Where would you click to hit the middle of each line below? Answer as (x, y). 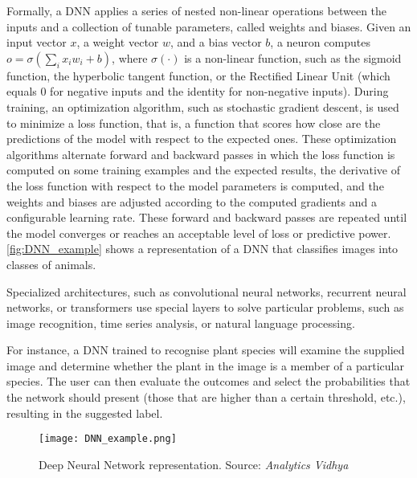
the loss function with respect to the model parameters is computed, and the (195, 185)
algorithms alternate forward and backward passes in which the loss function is (201, 154)
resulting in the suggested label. (85, 413)
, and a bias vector (216, 42)
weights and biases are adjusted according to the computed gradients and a (192, 201)
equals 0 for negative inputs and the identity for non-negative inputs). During (198, 91)
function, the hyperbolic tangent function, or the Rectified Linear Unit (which (198, 75)
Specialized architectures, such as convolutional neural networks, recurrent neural (206, 291)
